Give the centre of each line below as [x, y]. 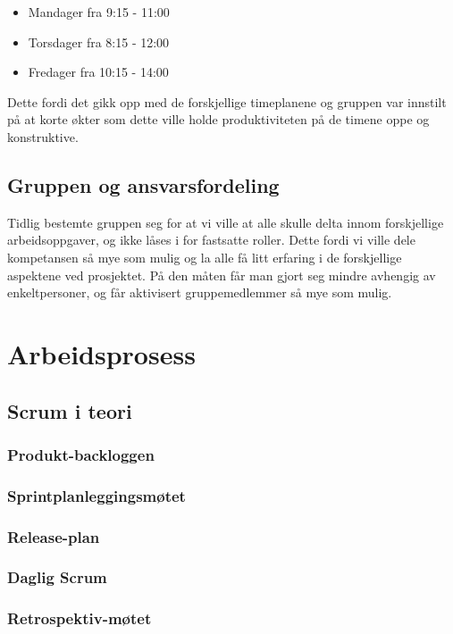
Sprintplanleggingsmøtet [96, 495]
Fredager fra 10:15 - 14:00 [98, 72]
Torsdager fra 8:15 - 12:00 [99, 42]
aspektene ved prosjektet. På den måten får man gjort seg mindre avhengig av [222, 275]
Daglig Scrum [57, 577]
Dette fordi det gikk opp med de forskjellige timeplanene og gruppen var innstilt [227, 101]
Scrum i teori [70, 410]
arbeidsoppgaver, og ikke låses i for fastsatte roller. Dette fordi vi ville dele [211, 240]
